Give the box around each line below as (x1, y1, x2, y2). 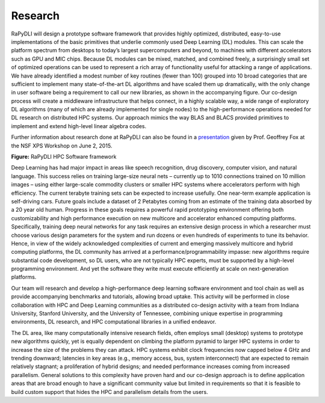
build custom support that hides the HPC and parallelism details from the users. (11, 388, 208, 395)
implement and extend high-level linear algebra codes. (11, 122, 147, 129)
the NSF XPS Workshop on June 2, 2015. (11, 142, 113, 149)
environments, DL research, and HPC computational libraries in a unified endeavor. (11, 318, 217, 325)
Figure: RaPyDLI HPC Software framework (11, 153, 117, 161)
